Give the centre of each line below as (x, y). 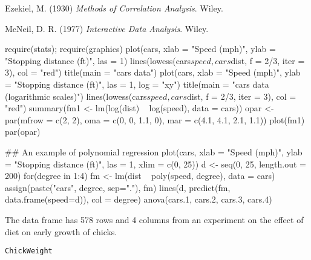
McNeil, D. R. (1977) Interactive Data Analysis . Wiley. (107, 28)
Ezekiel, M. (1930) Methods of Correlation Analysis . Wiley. (114, 8)
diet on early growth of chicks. (61, 231)
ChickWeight (29, 251)
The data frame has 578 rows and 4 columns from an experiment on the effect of (154, 219)
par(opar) (23, 132)
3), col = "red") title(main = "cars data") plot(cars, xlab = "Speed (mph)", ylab (153, 72)
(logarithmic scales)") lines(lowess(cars (76, 96)
